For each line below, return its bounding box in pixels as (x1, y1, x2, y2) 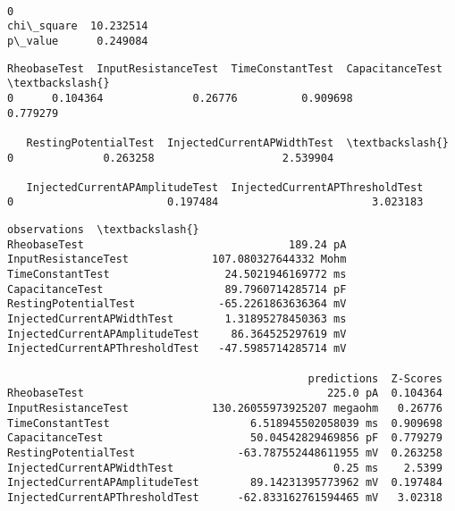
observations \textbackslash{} (7, 223, 199, 237)
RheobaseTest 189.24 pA (7, 238, 347, 251)
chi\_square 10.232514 (7, 20, 148, 33)
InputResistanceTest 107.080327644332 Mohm (7, 253, 347, 266)
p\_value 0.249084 (7, 34, 148, 47)
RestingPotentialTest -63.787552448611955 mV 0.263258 (7, 446, 442, 459)
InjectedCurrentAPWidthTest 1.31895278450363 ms (7, 313, 347, 326)
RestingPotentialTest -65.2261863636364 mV (7, 297, 347, 311)
